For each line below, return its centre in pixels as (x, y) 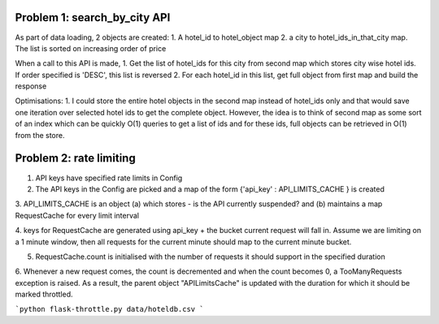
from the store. (40, 135)
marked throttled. (44, 294)
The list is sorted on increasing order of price (91, 48)
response (31, 86)
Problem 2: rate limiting (75, 158)
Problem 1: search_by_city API (93, 17)
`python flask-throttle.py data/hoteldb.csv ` (109, 309)
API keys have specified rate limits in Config (109, 178)
